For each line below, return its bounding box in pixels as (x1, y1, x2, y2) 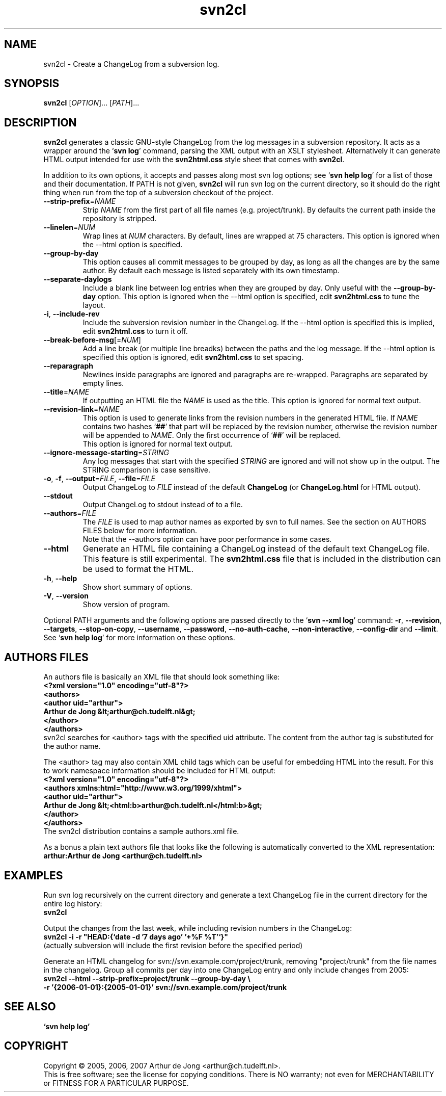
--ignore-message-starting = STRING (43, 448, 169, 457)
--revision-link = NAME (43, 405, 120, 414)
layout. (82, 301, 105, 310)
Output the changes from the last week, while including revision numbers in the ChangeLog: (43, 923, 352, 932)
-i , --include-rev (43, 309, 100, 319)
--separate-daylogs (43, 275, 112, 284)
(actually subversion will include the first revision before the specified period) (43, 941, 303, 950)
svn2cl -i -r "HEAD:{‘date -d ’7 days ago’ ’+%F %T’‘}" (43, 932, 228, 941)
